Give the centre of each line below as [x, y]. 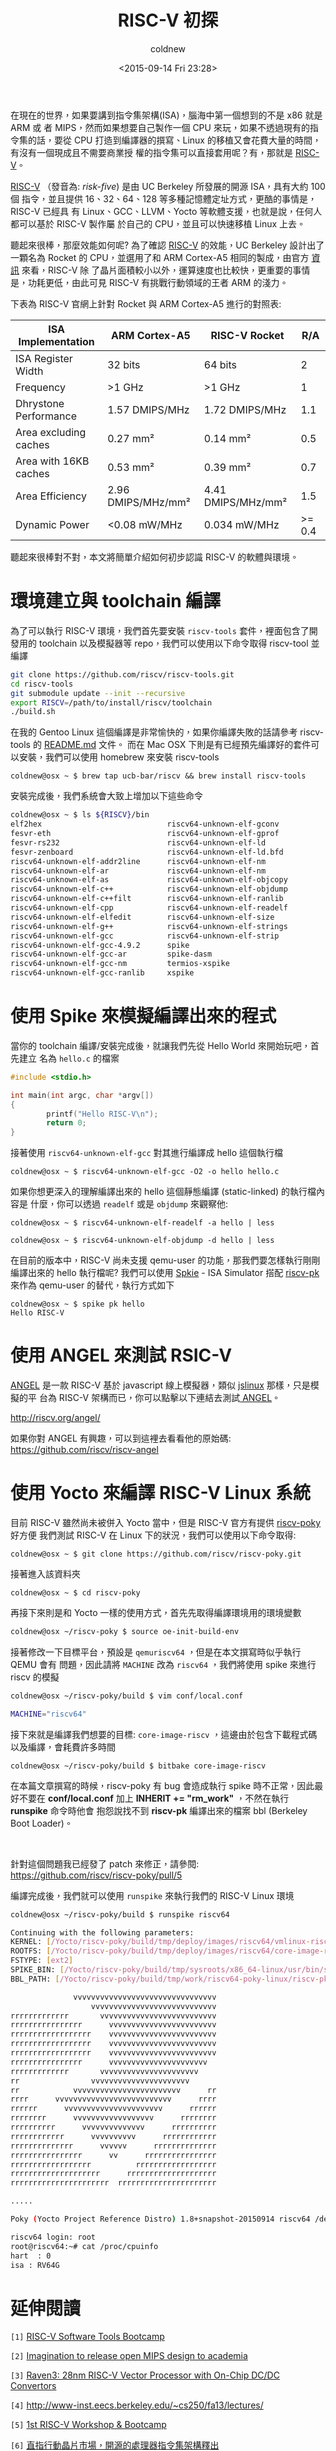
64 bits [220, 364]
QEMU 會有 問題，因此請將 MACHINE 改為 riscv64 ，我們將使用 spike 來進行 [163, 1664]
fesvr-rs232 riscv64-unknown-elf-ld [138, 842]
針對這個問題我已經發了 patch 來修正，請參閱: [105, 1863]
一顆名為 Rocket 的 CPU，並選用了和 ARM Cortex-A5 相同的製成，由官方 [160, 257]
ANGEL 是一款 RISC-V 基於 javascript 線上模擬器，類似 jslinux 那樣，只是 [160, 1385]
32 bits [124, 364]
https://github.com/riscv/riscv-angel [84, 1450]
